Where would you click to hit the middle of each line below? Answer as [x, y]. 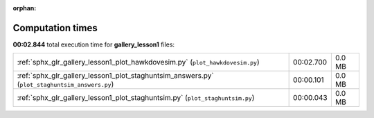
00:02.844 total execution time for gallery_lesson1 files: [94, 44]
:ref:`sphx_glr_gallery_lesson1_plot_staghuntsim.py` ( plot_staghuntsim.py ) [136, 98]
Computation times [55, 28]
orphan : [25, 8]
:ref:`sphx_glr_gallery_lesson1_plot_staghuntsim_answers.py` [115, 76]
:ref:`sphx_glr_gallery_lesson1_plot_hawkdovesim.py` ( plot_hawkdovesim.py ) [138, 62]
